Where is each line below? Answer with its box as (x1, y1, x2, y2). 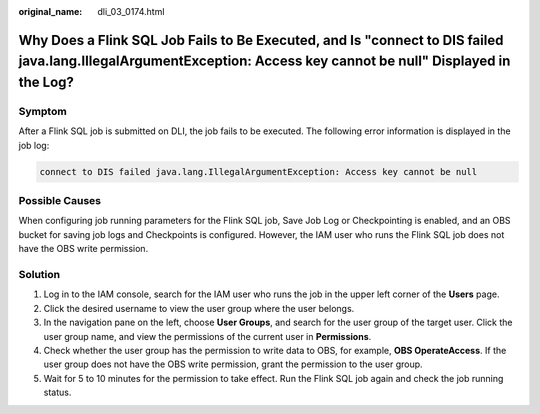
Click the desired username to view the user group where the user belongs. (43, 302, 355, 314)
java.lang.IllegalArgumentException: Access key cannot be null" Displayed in (18, 53, 511, 70)
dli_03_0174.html (97, 6, 165, 17)
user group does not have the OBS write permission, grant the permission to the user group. (43, 358, 424, 370)
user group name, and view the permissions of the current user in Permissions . (43, 330, 372, 342)
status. (43, 386, 72, 399)
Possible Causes (18, 194, 102, 208)
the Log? (18, 74, 75, 90)
